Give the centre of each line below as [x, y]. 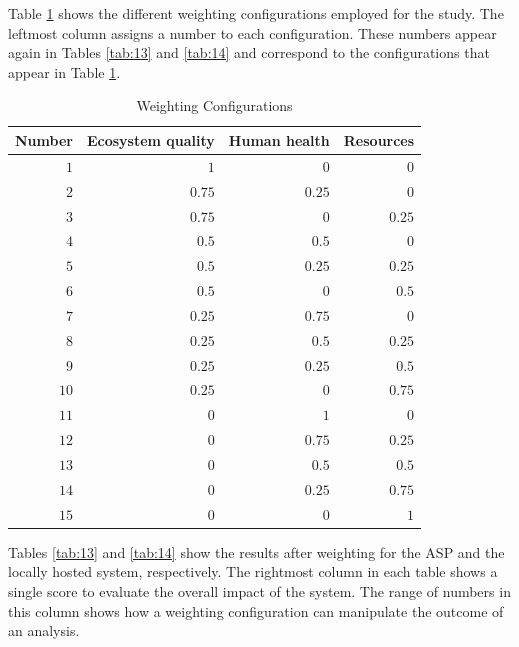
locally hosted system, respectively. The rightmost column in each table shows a [253, 571]
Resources [379, 139]
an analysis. [44, 630]
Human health [279, 139]
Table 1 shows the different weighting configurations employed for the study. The [256, 13]
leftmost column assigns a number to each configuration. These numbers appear [252, 32]
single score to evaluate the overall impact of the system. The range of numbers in [259, 590]
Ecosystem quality [150, 139]
